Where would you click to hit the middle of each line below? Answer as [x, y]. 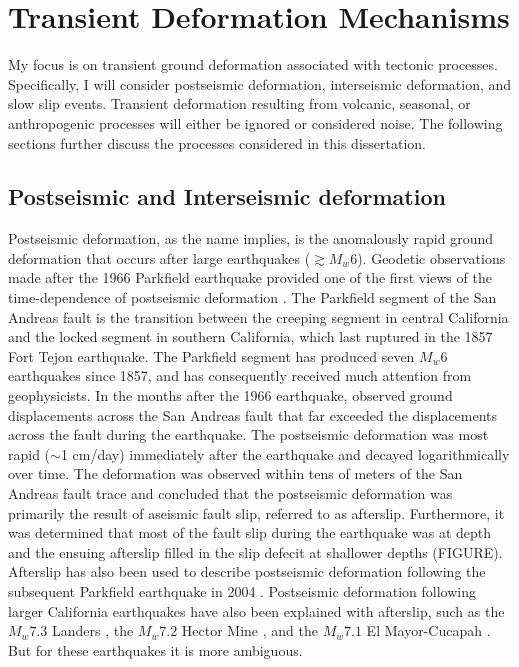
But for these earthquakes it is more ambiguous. [155, 649]
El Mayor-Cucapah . [428, 630]
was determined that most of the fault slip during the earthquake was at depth [250, 532]
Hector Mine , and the [249, 630]
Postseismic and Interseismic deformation [227, 196]
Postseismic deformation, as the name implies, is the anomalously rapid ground [251, 238]
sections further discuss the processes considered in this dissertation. [217, 142]
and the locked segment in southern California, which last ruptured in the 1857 [250, 336]
